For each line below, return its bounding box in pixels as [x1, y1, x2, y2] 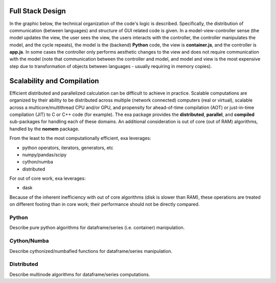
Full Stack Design [9, 7, 66, 15]
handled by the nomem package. [9, 126, 80, 132]
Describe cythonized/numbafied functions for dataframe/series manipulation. [9, 248, 172, 254]
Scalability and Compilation [9, 77, 99, 85]
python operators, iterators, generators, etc [22, 145, 113, 151]
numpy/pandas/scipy [22, 151, 66, 158]
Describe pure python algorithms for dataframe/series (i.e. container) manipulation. [9, 225, 185, 231]
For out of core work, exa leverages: [9, 175, 86, 181]
